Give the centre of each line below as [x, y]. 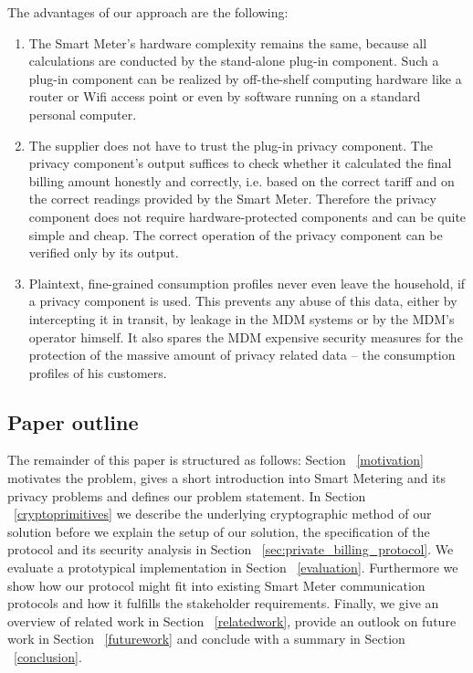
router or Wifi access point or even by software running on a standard [225, 96]
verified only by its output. [104, 252]
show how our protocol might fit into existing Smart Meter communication [216, 585]
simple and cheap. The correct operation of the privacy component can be [236, 234]
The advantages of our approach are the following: [148, 12]
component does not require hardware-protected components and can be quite [247, 216]
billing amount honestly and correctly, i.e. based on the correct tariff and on [242, 180]
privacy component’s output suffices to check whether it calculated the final [240, 163]
